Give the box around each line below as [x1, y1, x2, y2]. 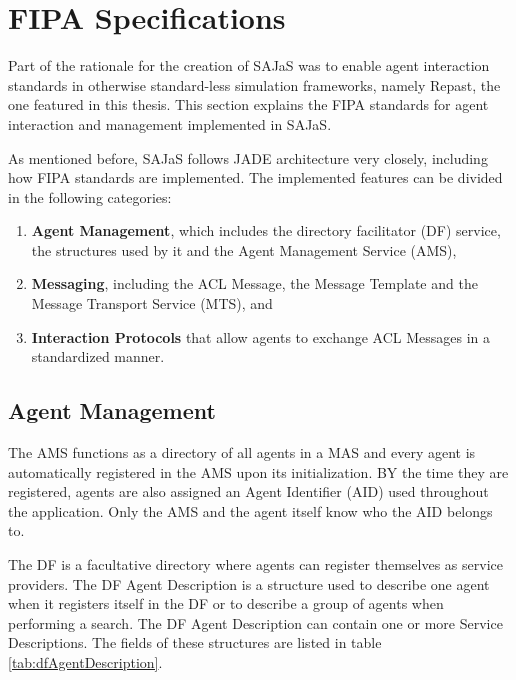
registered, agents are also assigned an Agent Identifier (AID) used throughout [8, 481, 489, 502]
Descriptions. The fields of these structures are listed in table [8, 632, 382, 653]
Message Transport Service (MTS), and [31, 293, 273, 314]
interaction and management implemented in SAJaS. [8, 113, 332, 134]
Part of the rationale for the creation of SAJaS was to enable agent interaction [8, 55, 490, 76]
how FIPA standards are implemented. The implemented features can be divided [8, 167, 503, 188]
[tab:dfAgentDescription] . [8, 651, 163, 672]
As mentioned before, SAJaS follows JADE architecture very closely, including [8, 147, 488, 168]
